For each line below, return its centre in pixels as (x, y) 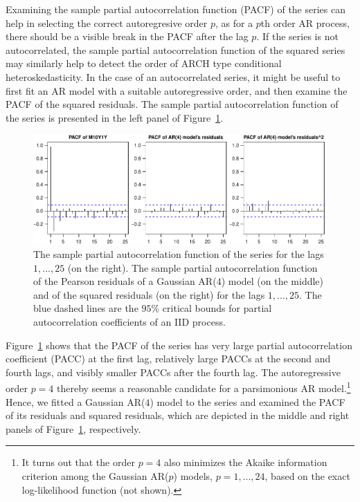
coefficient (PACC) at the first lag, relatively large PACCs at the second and (168, 359)
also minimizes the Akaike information (245, 462)
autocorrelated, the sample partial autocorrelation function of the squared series (175, 49)
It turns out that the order (78, 462)
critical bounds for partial (217, 308)
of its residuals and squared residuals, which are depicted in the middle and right (178, 415)
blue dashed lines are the (86, 308)
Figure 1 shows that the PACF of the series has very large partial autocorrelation (179, 345)
